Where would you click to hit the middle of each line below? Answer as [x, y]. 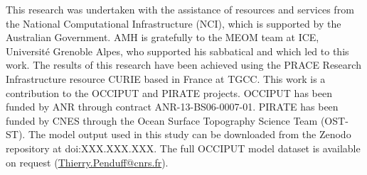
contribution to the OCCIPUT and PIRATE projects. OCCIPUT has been [169, 92]
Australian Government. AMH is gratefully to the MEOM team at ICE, [163, 37]
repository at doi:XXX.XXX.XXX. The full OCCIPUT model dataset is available [183, 148]
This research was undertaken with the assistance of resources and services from [180, 9]
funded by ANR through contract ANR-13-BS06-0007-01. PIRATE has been [172, 107]
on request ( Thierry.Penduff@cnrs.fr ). [87, 162]
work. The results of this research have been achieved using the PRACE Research [183, 65]
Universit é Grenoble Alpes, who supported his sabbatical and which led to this [177, 51]
